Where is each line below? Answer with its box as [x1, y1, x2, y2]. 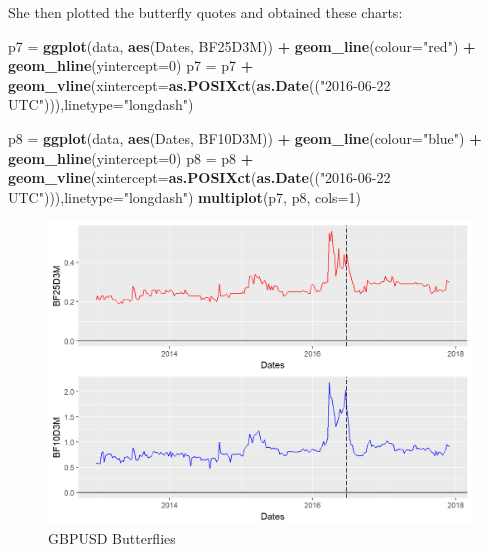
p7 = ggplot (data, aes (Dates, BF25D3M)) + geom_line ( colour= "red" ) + [8, 35, 476, 56]
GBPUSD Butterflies [48, 527, 176, 548]
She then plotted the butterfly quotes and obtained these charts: [8, 2, 403, 22]
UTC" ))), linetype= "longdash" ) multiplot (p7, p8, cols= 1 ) [8, 186, 361, 207]
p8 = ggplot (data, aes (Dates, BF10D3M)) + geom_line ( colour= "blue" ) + [8, 127, 482, 148]
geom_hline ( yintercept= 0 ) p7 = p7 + [8, 55, 254, 76]
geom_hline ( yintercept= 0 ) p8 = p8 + [8, 147, 254, 168]
